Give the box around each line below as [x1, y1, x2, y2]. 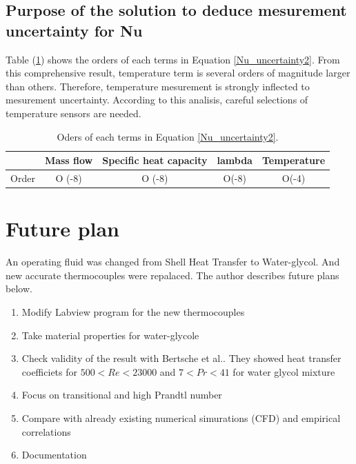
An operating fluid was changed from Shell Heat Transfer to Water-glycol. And [6, 254, 340, 269]
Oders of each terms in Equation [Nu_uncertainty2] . [57, 129, 279, 143]
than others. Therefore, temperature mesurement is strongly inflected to [6, 79, 310, 93]
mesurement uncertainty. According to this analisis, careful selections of [6, 92, 308, 107]
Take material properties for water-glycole [21, 327, 199, 342]
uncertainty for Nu [6, 19, 143, 41]
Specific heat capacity [102, 153, 208, 168]
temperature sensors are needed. [6, 105, 141, 120]
